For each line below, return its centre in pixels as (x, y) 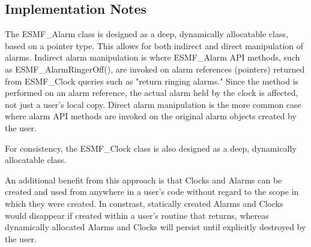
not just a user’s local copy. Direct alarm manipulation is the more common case (153, 104)
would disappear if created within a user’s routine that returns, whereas (137, 215)
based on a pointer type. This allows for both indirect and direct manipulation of (154, 45)
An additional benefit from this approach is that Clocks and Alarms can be (143, 180)
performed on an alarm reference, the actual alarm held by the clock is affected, (152, 93)
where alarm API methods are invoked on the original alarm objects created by (151, 116)
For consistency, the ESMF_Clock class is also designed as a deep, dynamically (151, 148)
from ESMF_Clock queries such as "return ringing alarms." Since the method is (152, 81)
